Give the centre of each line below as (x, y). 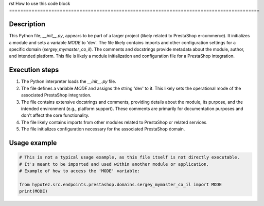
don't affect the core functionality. (55, 115)
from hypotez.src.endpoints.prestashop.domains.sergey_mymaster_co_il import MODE (121, 184)
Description (27, 24)
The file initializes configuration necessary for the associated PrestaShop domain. (103, 129)
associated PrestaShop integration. (56, 95)
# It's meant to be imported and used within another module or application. (114, 164)
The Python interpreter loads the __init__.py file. (69, 81)
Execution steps (34, 70)
